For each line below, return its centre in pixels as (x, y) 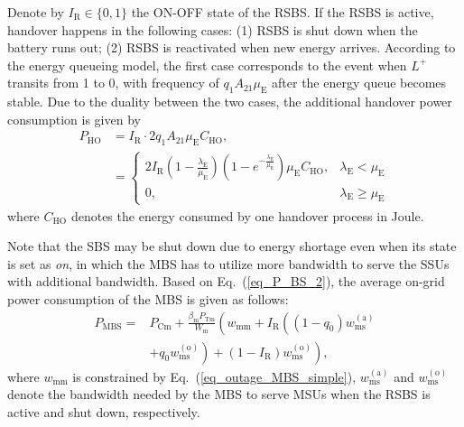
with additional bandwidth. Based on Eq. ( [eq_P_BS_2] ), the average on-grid (226, 281)
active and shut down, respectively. (104, 411)
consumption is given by (74, 119)
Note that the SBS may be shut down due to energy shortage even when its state (232, 246)
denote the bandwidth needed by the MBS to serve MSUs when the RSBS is (219, 394)
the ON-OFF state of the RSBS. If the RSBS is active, (283, 12)
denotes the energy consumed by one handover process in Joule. (247, 215)
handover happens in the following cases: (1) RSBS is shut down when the (213, 29)
